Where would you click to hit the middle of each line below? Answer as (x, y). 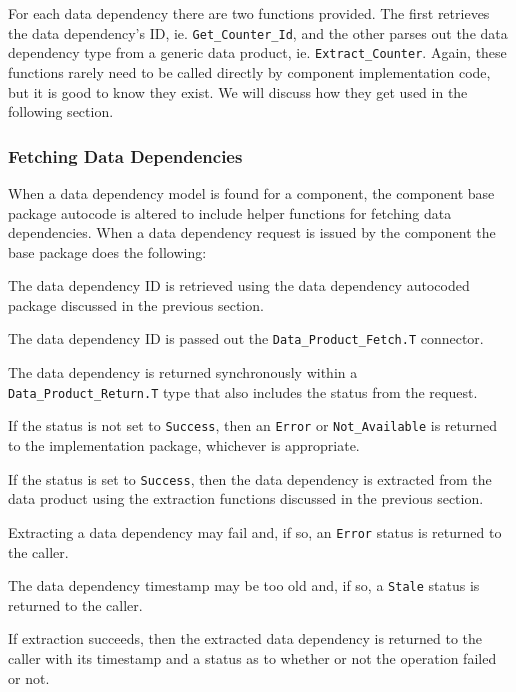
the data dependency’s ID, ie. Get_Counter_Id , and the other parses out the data (258, 32)
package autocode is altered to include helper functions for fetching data (230, 212)
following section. (61, 111)
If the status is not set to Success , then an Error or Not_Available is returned (253, 425)
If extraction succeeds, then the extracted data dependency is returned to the (245, 638)
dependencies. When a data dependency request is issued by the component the (252, 232)
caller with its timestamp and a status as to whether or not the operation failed (252, 657)
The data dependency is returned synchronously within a (183, 372)
